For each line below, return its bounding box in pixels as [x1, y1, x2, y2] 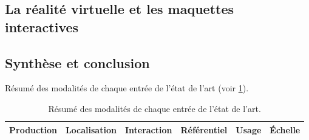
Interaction [124, 123, 172, 136]
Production [9, 123, 57, 136]
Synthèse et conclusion [5, 53, 150, 72]
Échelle [270, 123, 301, 136]
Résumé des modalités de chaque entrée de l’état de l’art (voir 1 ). [5, 82, 249, 94]
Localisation [65, 123, 117, 136]
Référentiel [180, 123, 228, 136]
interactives [5, 17, 79, 36]
